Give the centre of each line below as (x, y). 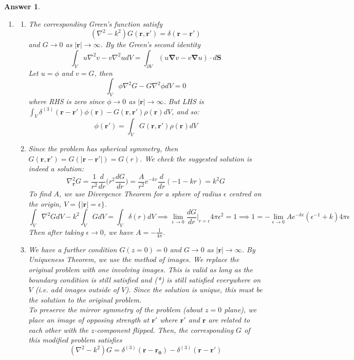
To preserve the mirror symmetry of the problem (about (115, 309)
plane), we (240, 309)
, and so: (185, 111)
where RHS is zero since (67, 101)
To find (40, 193)
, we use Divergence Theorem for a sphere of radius (140, 193)
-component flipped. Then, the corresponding (164, 329)
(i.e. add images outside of (77, 289)
